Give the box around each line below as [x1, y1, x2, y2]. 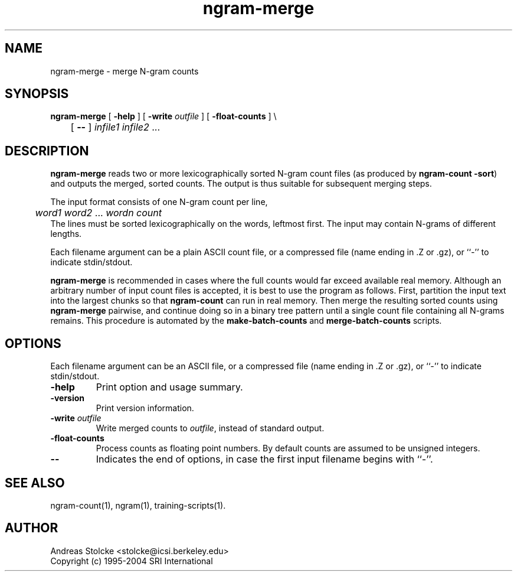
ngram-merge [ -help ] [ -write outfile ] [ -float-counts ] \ [50, 111, 277, 122]
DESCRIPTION [5, 143, 89, 158]
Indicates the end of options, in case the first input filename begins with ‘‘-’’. [96, 453, 433, 466]
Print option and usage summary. [96, 381, 243, 393]
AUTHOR [5, 520, 58, 536]
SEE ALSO [5, 475, 65, 490]
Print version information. [96, 403, 194, 414]
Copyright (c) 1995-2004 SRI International [50, 555, 213, 566]
